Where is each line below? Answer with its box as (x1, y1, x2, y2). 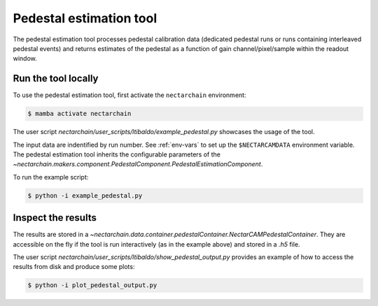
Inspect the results (13, 212, 97, 224)
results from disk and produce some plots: (13, 263, 135, 271)
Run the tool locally (13, 73, 99, 85)
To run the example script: (13, 173, 89, 181)
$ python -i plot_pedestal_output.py (27, 282, 157, 289)
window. (13, 54, 38, 63)
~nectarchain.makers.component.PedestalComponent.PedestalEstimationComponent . (13, 160, 263, 168)
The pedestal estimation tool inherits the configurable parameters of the (13, 150, 220, 159)
